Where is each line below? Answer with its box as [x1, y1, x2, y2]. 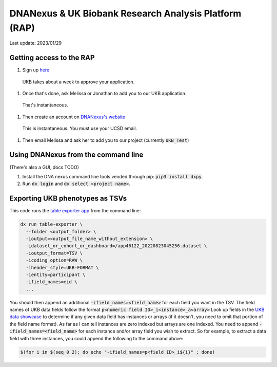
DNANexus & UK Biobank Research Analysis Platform [9, 8, 242, 19]
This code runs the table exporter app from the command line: [9, 208, 141, 214]
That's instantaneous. [22, 102, 69, 108]
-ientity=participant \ [26, 271, 86, 278]
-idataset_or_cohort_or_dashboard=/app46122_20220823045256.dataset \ [26, 243, 207, 249]
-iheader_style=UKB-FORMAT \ [26, 265, 100, 270]
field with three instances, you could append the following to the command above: [9, 335, 183, 341]
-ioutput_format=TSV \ [26, 250, 83, 256]
